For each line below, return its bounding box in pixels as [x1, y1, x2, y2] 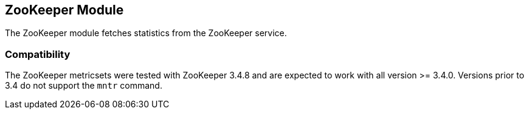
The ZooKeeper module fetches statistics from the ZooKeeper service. [5, 28, 287, 39]
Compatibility [5, 48, 71, 60]
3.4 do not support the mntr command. [5, 80, 162, 91]
